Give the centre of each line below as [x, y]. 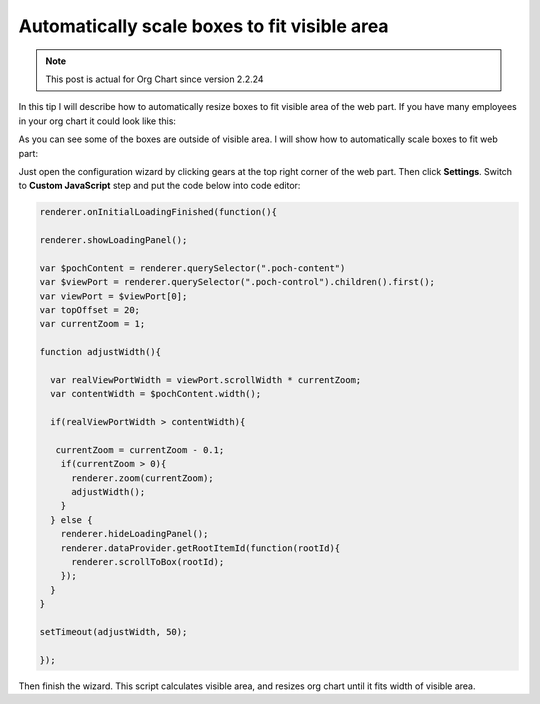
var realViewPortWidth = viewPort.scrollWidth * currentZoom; [206, 379]
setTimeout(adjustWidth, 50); [113, 631]
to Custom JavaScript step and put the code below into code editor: [159, 186]
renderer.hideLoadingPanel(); [134, 534]
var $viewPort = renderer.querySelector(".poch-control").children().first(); [237, 282]
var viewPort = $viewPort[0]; [113, 296]
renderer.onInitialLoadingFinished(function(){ [158, 212]
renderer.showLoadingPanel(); [113, 240]
